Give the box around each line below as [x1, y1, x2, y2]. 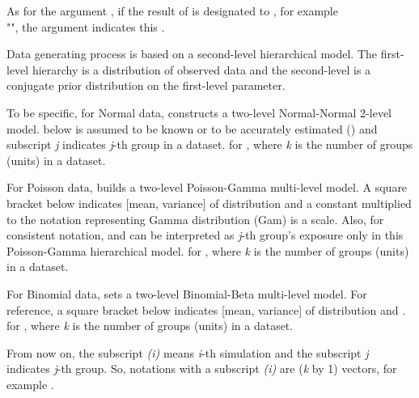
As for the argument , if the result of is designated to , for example [6, 2, 338, 19]
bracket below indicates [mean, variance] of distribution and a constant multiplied [6, 194, 412, 211]
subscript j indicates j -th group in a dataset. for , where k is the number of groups [6, 136, 413, 153]
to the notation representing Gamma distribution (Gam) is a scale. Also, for [6, 210, 384, 227]
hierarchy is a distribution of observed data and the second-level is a [32, 61, 371, 78]
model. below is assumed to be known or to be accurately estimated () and [6, 120, 378, 137]
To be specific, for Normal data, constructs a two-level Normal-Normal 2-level [6, 104, 391, 121]
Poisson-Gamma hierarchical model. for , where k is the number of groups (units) [6, 242, 409, 259]
